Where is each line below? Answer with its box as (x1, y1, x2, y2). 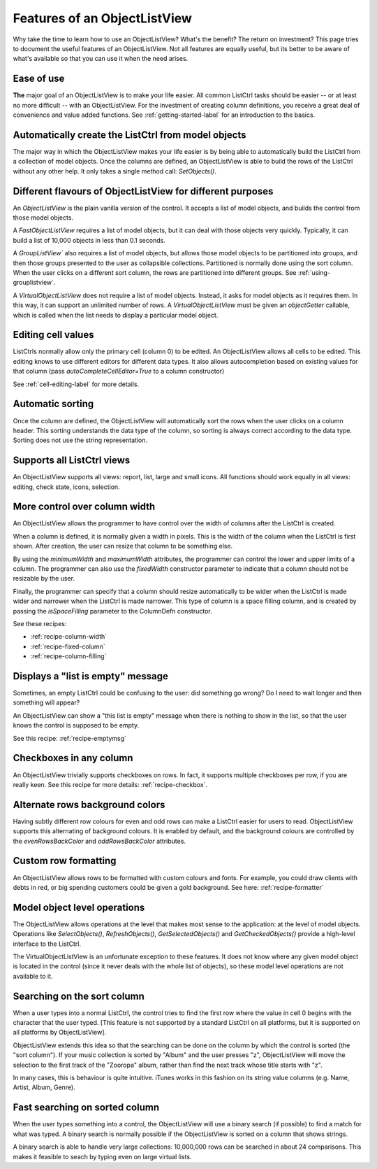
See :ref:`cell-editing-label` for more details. (13, 380, 140, 388)
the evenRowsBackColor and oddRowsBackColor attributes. (13, 837, 186, 845)
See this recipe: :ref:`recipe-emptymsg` (13, 734, 127, 742)
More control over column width (13, 501, 156, 513)
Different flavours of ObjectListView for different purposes (13, 185, 274, 197)
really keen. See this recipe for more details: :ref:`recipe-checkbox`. (13, 780, 208, 788)
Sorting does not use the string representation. (13, 436, 148, 444)
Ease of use (13, 73, 65, 85)
